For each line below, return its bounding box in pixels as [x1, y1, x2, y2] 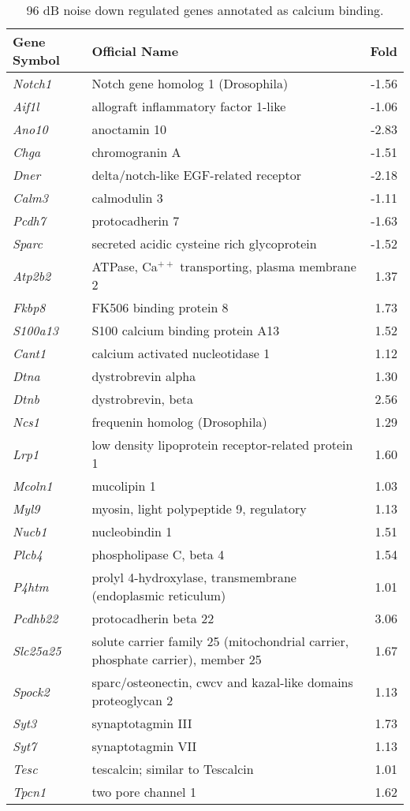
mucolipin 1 [91, 477, 156, 495]
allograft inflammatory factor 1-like [91, 97, 286, 115]
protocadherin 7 [91, 211, 180, 230]
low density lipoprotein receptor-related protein [91, 435, 353, 454]
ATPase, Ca [91, 257, 158, 275]
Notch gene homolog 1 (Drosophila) [91, 74, 289, 92]
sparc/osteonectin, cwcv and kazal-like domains [91, 673, 353, 691]
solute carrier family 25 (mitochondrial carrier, [91, 632, 349, 650]
